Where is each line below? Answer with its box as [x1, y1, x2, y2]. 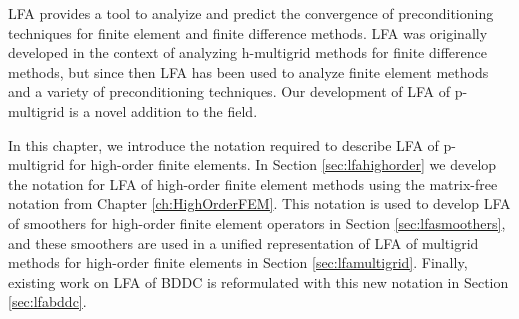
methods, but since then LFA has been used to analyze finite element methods [8, 61, 489, 82]
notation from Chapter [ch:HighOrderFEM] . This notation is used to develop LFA [8, 193, 511, 214]
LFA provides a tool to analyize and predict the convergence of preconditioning [8, 3, 494, 23]
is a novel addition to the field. [69, 100, 258, 121]
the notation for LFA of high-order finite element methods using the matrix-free [8, 173, 498, 194]
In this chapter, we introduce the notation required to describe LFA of [8, 134, 439, 155]
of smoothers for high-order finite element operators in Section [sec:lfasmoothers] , [8, 212, 506, 233]
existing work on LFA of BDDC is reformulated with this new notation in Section [8, 271, 509, 292]
